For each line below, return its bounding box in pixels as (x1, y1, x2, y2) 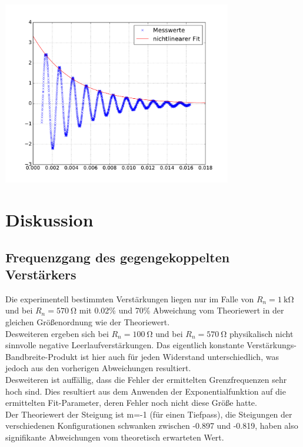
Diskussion (5, 208, 94, 232)
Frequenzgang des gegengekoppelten (5, 248, 230, 266)
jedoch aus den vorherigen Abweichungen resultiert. (5, 362, 191, 374)
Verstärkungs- (247, 339, 297, 351)
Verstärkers (5, 265, 76, 283)
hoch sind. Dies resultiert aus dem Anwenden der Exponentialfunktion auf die (5, 385, 286, 397)
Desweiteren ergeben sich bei (5, 327, 109, 339)
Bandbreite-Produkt (5, 350, 78, 362)
